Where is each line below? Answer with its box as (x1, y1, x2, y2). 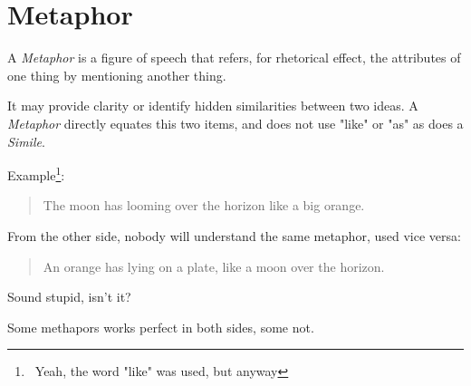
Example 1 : (7, 163, 65, 184)
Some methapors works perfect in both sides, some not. (7, 317, 314, 336)
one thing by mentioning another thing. (7, 65, 226, 84)
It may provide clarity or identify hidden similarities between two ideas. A (7, 96, 418, 115)
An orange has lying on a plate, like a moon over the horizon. (43, 256, 385, 275)
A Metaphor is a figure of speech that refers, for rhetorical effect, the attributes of (7, 48, 461, 67)
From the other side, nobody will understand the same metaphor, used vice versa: (7, 226, 461, 245)
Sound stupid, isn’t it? (7, 287, 131, 306)
